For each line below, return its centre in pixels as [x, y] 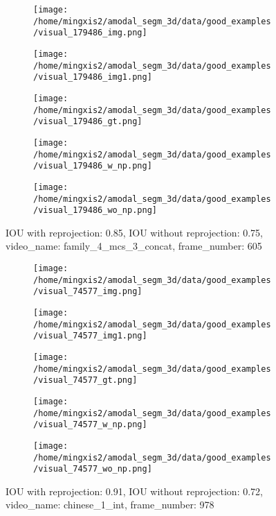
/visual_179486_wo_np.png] [95, 210]
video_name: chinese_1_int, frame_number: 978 [110, 505]
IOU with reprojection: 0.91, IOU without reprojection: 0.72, [134, 491]
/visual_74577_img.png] [88, 292]
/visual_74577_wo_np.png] [93, 469]
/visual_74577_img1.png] [90, 336]
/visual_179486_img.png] [90, 33]
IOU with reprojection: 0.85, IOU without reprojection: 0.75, [134, 232]
